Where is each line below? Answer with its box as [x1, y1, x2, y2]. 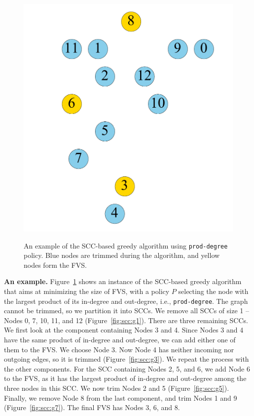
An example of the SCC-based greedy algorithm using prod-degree [24, 240, 228, 250]
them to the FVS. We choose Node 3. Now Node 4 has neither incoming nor [4, 344, 234, 354]
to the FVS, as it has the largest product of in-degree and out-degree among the [4, 373, 247, 383]
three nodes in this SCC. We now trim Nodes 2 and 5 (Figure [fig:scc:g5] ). [4, 382, 229, 393]
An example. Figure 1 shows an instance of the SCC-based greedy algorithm [4, 276, 242, 287]
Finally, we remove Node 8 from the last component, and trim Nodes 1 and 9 [4, 392, 237, 403]
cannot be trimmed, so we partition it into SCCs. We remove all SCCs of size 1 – [4, 305, 249, 316]
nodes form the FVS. [24, 259, 87, 270]
